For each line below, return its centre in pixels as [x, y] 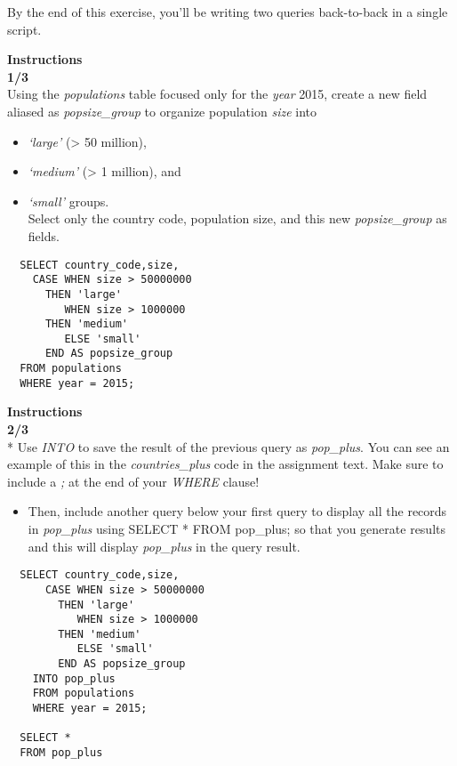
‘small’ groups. [68, 201]
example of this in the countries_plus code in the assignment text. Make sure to [225, 464]
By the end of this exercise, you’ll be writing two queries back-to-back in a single [228, 12]
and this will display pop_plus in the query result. [164, 546]
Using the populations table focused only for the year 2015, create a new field [217, 94]
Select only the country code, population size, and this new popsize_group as [237, 218]
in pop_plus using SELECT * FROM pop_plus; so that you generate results [237, 528]
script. [24, 29]
